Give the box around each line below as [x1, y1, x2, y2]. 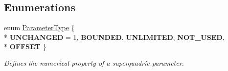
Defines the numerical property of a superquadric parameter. [4, 57, 184, 68]
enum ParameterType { [4, 22, 75, 33]
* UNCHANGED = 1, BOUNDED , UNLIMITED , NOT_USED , [4, 32, 225, 42]
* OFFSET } [4, 41, 46, 52]
